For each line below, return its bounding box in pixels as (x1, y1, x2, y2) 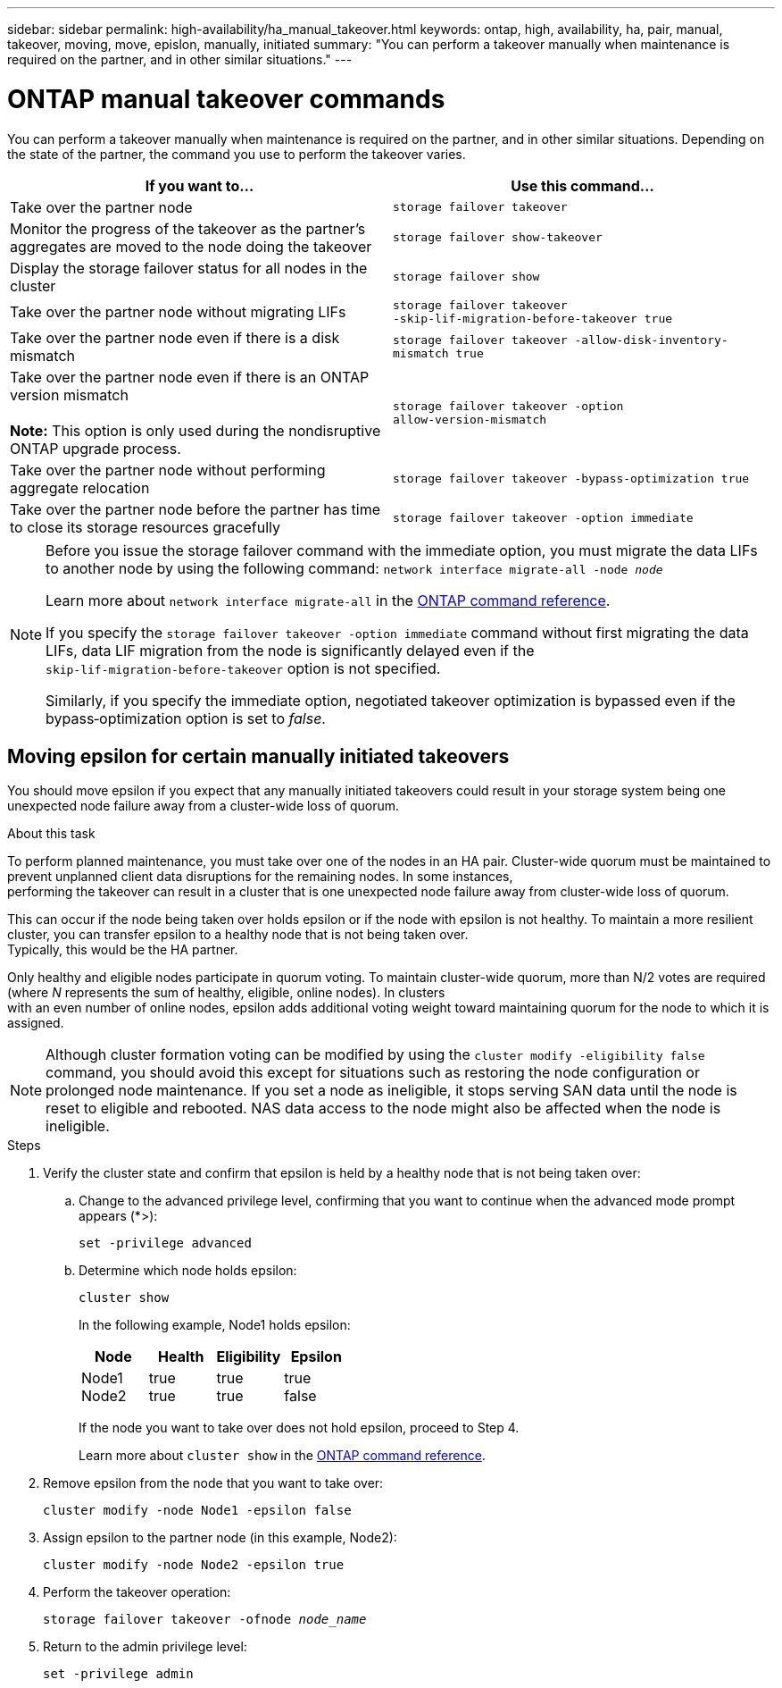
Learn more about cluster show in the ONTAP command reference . (79, 1448, 486, 1464)
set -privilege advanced (79, 1236, 252, 1251)
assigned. (7, 1015, 64, 1031)
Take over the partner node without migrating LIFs (10, 302, 346, 321)
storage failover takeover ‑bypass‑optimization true (393, 472, 750, 485)
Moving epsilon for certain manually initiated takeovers (7, 744, 510, 768)
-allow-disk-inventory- (574, 332, 728, 347)
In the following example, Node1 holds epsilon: (79, 1317, 351, 1333)
